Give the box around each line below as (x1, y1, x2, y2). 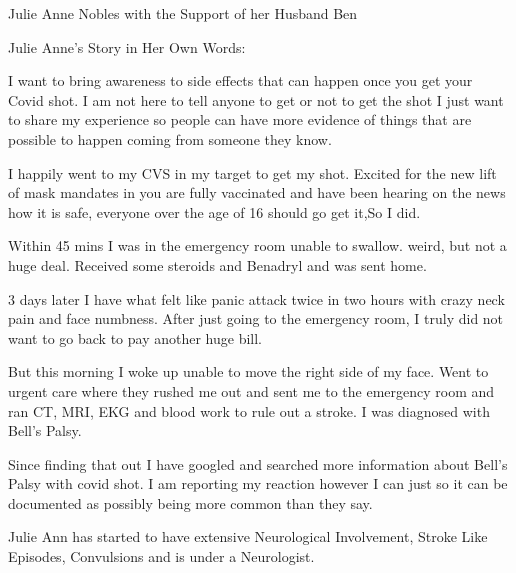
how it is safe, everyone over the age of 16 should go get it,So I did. (8, 201, 421, 222)
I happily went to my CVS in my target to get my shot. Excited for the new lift (8, 162, 497, 183)
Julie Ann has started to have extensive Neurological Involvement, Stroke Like (8, 526, 488, 547)
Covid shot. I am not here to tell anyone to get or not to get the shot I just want (8, 89, 504, 110)
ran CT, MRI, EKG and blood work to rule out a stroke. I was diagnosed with (8, 400, 490, 421)
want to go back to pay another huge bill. (8, 327, 262, 348)
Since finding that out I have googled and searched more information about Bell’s (8, 453, 508, 474)
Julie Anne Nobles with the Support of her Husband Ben (8, 3, 358, 23)
